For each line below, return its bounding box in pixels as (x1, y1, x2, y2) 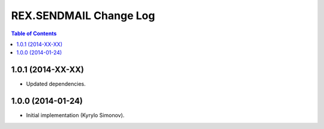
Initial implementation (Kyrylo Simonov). (26, 112, 125, 119)
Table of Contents (11, 30, 57, 37)
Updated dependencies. (26, 81, 86, 88)
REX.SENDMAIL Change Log (11, 9, 155, 22)
